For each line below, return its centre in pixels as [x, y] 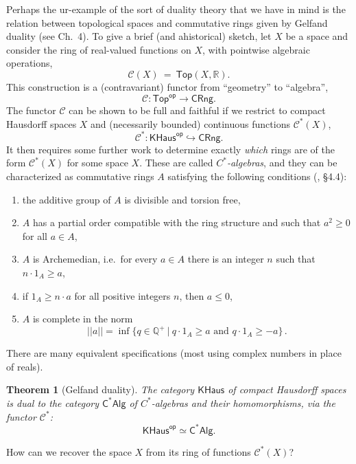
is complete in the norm [83, 319]
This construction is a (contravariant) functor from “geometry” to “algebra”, [167, 86]
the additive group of [67, 199]
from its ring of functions [198, 451]
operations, [29, 63]
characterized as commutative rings [80, 176]
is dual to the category [53, 402]
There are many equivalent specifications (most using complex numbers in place [174, 353]
